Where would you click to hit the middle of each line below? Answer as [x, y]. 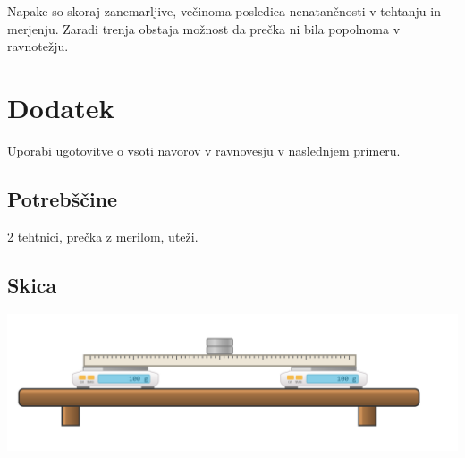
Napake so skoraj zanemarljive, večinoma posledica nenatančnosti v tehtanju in [224, 11]
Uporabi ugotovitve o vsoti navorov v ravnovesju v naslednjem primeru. [204, 150]
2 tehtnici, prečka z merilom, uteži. [103, 236]
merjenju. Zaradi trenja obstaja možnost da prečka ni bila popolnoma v [204, 28]
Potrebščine [63, 198]
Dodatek [61, 107]
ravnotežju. [38, 46]
